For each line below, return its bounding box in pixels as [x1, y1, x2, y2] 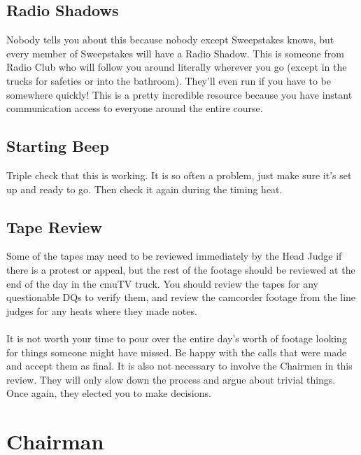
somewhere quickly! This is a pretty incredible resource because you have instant [6, 87, 353, 101]
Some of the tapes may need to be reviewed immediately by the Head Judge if [6, 248, 342, 263]
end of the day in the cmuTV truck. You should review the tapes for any [6, 276, 318, 290]
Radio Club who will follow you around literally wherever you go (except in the [6, 59, 347, 74]
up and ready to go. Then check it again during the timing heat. [6, 181, 283, 196]
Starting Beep [6, 135, 109, 157]
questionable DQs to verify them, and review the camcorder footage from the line [6, 290, 356, 304]
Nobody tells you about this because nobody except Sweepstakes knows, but [6, 32, 334, 47]
